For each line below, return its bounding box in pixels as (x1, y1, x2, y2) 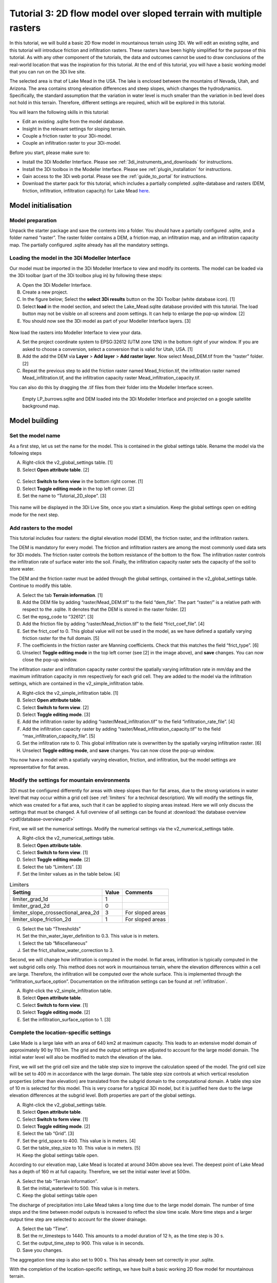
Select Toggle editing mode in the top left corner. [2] (22, 485, 134, 492)
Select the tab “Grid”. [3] (22, 1131, 74, 1137)
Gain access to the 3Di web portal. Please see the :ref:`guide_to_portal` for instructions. (22, 173, 207, 179)
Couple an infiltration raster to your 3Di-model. (22, 140, 122, 146)
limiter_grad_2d (12, 902, 50, 909)
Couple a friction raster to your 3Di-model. (22, 133, 112, 139)
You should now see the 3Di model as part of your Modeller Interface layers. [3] (22, 318, 191, 324)
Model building (9, 416, 58, 425)
